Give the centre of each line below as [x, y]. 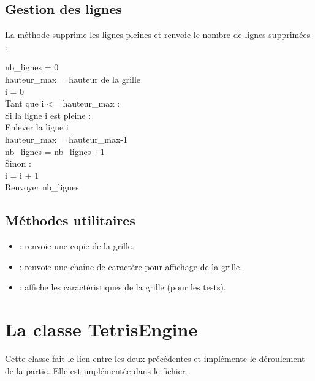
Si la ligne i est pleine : [48, 115]
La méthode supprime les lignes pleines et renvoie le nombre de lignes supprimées [158, 35]
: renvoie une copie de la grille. [77, 246]
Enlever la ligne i [37, 127]
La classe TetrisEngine [101, 329]
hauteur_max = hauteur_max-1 [66, 139]
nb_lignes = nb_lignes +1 [55, 151]
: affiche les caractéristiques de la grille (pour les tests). [123, 287]
